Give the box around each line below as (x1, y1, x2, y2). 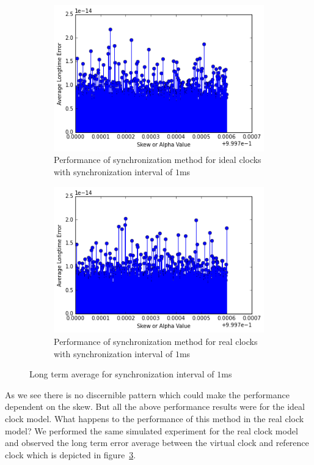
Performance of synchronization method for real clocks (54, 335, 258, 347)
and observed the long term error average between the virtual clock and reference (5, 436, 309, 449)
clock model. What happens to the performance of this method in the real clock (5, 412, 304, 425)
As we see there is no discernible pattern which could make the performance (5, 388, 290, 401)
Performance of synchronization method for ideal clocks (54, 153, 261, 166)
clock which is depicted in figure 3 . (5, 448, 136, 461)
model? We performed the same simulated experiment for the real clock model (5, 424, 298, 437)
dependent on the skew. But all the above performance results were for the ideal (5, 400, 305, 413)
